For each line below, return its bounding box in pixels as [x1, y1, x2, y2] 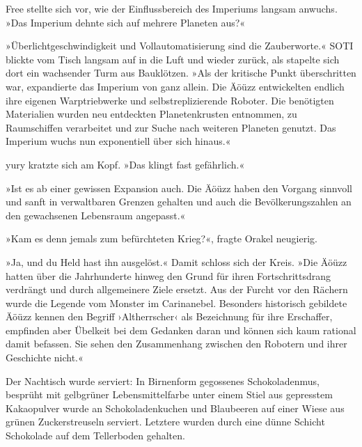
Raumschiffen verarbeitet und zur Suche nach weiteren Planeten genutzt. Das [6, 120, 336, 134]
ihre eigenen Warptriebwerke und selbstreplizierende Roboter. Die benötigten [6, 93, 334, 107]
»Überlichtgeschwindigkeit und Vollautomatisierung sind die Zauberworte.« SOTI [6, 38, 354, 53]
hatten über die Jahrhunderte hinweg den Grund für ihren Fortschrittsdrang [6, 268, 331, 283]
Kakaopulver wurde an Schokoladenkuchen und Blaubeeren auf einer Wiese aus [6, 400, 345, 415]
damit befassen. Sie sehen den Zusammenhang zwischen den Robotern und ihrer [6, 336, 347, 351]
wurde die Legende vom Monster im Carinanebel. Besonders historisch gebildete [6, 295, 347, 310]
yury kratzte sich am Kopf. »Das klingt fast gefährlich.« [6, 157, 245, 171]
